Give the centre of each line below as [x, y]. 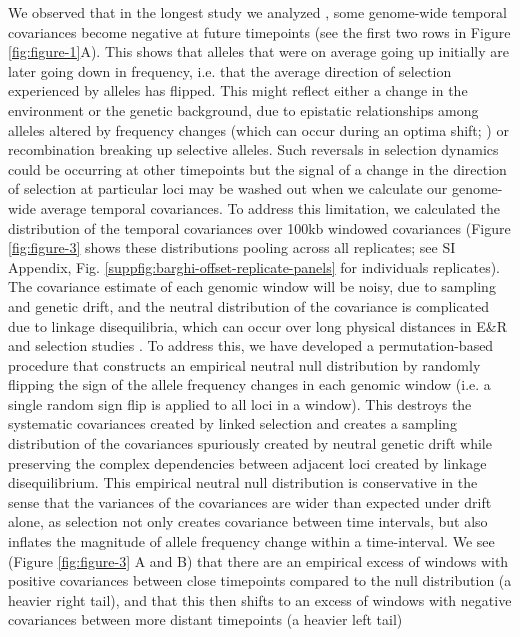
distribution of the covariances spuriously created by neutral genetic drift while [250, 443]
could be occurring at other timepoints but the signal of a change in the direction [257, 168]
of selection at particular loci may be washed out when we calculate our [228, 188]
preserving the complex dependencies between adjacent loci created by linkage [247, 462]
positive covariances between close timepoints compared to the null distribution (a [260, 580]
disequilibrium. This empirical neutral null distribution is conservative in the [243, 482]
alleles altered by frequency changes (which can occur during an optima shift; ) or [258, 129]
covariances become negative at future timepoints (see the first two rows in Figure [259, 31]
